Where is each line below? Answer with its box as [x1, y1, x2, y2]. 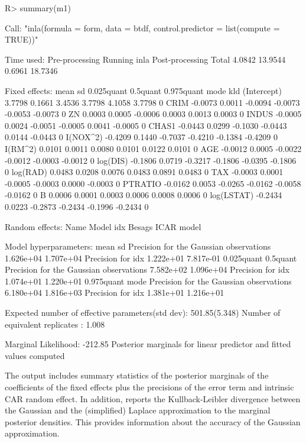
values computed [5, 349, 65, 361]
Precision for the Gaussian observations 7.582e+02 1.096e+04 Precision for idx [5, 263, 289, 276]
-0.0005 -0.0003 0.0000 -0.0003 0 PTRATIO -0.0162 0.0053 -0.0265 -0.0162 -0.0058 [5, 177, 301, 189]
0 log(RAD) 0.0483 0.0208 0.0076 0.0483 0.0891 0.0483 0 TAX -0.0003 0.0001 [5, 166, 284, 178]
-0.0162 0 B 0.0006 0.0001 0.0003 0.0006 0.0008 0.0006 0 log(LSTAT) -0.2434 [5, 189, 282, 201]
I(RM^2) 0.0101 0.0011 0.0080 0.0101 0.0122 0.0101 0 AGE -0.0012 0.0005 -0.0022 [5, 142, 302, 154]
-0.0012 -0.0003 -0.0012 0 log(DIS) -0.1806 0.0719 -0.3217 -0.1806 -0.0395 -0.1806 [5, 154, 297, 166]
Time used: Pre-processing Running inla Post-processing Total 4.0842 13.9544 [5, 53, 286, 65]
